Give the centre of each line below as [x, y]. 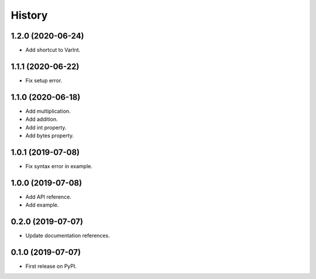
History [29, 15]
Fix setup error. [44, 80]
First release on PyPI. [51, 266]
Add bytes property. [50, 136]
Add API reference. [48, 197]
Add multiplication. [48, 111]
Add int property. [46, 127]
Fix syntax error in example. [59, 166]
